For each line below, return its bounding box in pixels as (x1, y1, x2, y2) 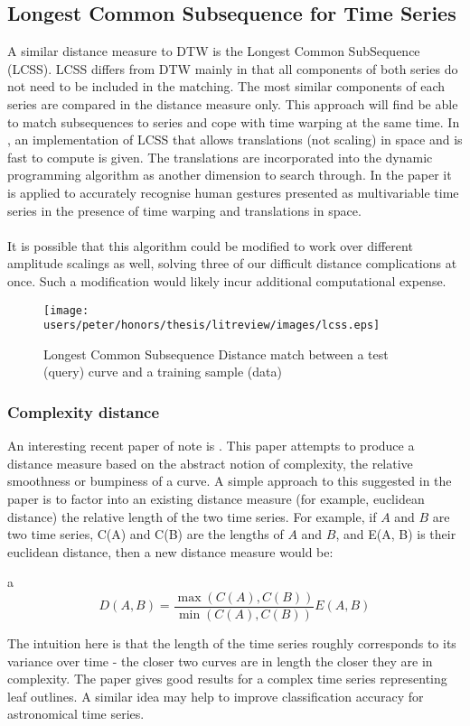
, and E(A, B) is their (335, 525, 456, 544)
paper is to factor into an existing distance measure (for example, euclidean (7, 489, 425, 508)
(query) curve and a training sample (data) (43, 362, 282, 381)
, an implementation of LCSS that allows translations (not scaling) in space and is (7, 130, 463, 149)
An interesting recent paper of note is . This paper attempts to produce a (7, 436, 415, 455)
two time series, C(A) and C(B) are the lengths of (7, 525, 284, 544)
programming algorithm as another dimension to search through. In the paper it (7, 165, 452, 184)
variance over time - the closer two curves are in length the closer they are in (7, 651, 433, 670)
